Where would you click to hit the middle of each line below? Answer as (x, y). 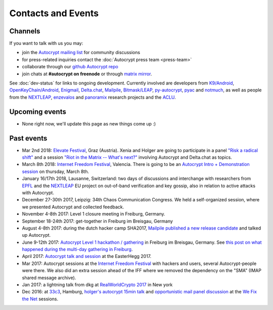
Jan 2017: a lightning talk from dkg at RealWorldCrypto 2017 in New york (97, 285)
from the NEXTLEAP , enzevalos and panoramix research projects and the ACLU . (93, 97)
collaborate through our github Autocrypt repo (70, 67)
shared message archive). (49, 278)
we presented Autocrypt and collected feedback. (73, 207)
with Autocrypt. (38, 193)
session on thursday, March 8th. (56, 171)
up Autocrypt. (36, 235)
